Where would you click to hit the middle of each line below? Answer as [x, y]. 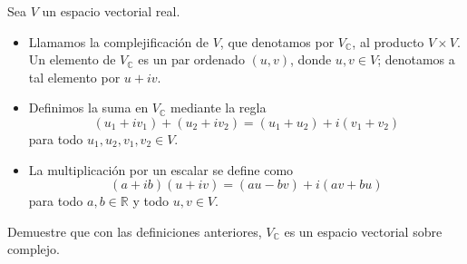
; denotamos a [416, 59]
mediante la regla [219, 108]
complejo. [34, 249]
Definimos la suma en [88, 108]
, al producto [388, 41]
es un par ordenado [191, 59]
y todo [151, 201]
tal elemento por [74, 77]
